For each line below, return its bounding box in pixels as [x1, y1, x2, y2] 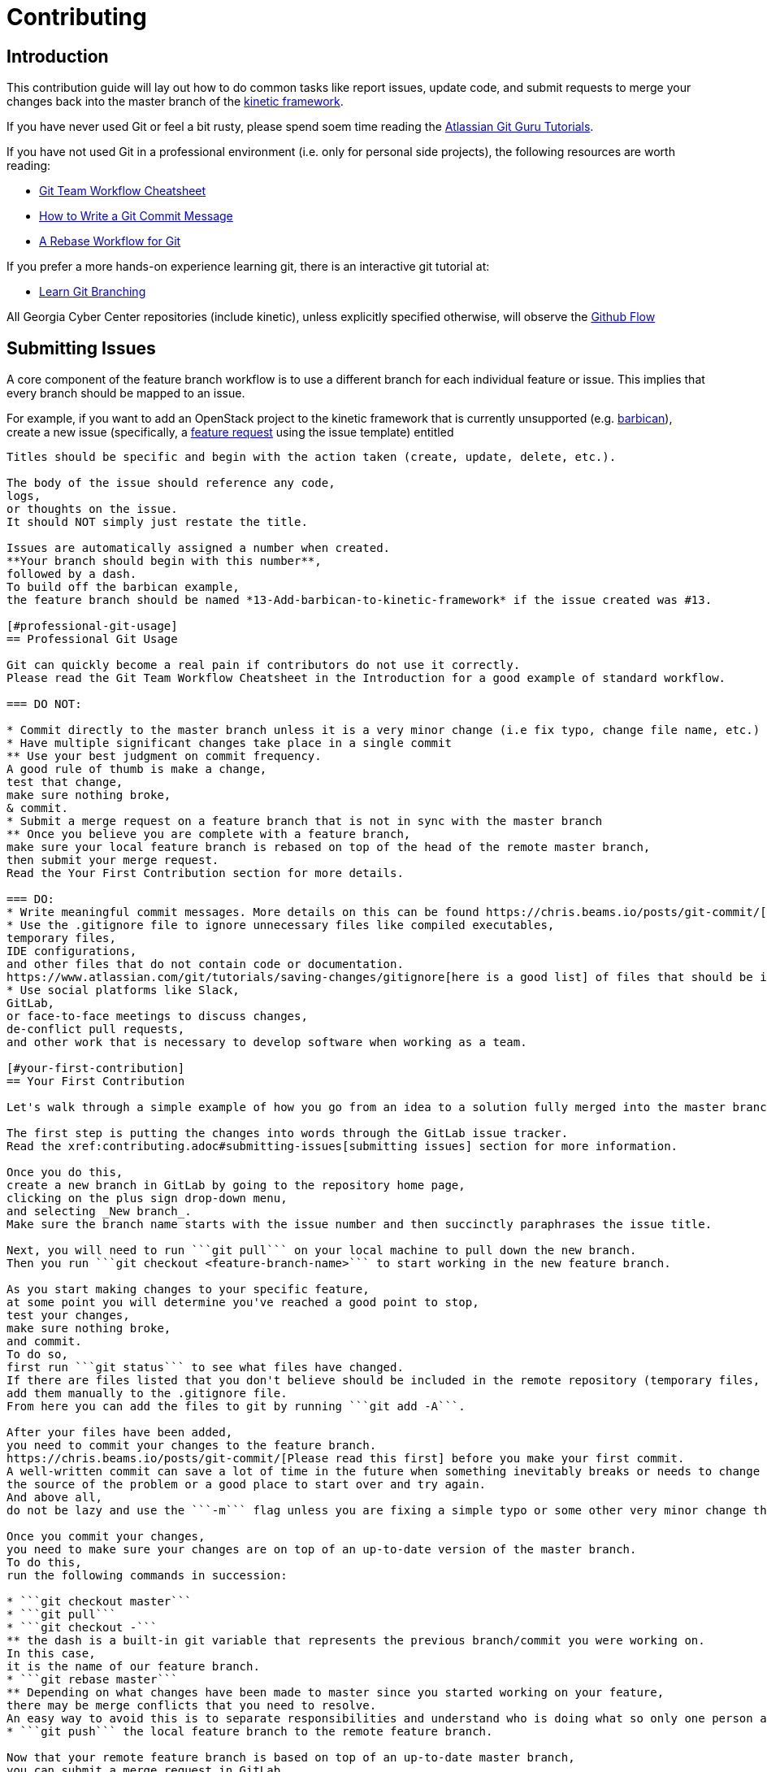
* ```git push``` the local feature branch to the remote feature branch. [6, 1725, 493, 1739]
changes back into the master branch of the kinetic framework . [6, 94, 344, 109]
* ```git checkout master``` [6, 1595, 192, 1609]
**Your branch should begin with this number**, [6, 554, 322, 568]
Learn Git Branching [39, 284, 146, 299]
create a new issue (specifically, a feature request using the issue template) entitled [6, 425, 454, 440]
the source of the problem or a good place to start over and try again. [6, 1478, 487, 1492]
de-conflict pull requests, [6, 1023, 185, 1036]
